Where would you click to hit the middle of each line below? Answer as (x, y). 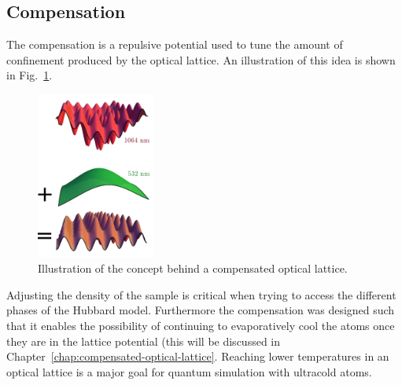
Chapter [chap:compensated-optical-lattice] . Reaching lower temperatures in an (198, 356)
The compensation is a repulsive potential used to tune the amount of (175, 44)
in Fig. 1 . (30, 75)
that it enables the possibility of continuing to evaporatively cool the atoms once (201, 325)
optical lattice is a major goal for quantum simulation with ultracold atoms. (189, 371)
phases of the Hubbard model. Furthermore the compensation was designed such (201, 310)
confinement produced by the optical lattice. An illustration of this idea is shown (201, 59)
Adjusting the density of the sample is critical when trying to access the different (201, 294)
